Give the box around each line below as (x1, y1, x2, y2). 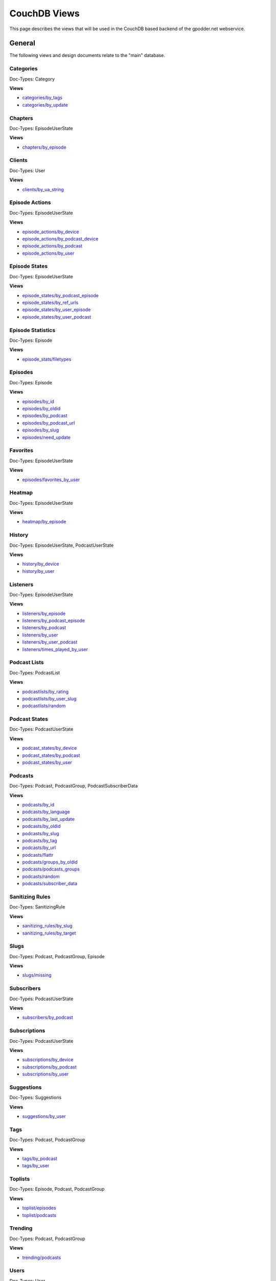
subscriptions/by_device (22, 1057, 74, 1063)
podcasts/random (22, 873, 60, 879)
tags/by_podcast (22, 1155, 57, 1162)
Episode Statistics (9, 326, 56, 334)
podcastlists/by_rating (22, 688, 69, 694)
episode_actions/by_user (22, 250, 75, 256)
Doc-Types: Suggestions (9, 1094, 62, 1101)
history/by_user (22, 568, 55, 574)
